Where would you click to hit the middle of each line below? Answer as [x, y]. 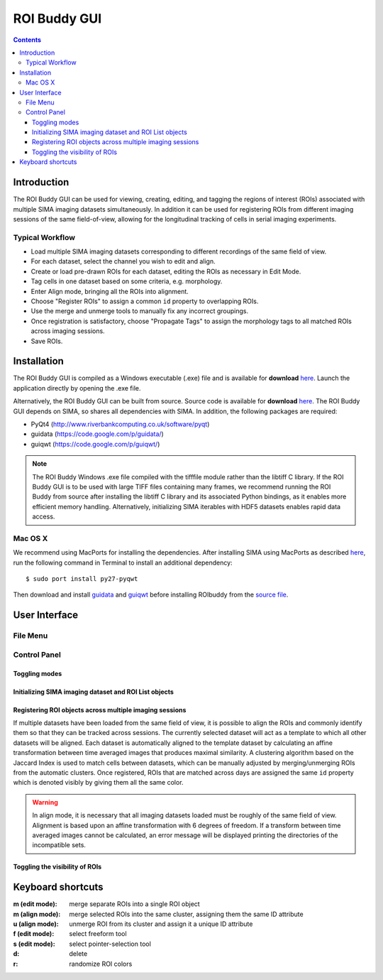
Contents [27, 40]
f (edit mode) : [34, 934]
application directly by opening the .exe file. [77, 388]
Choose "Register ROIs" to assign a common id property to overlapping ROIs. [145, 301]
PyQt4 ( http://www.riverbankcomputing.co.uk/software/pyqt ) [120, 424]
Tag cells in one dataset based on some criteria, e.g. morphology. [127, 281]
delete [78, 954]
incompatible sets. [59, 845]
